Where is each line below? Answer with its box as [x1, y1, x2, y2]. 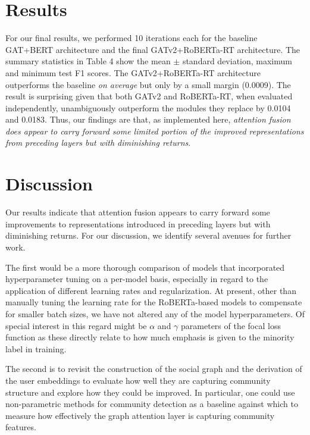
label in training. [5, 342, 67, 355]
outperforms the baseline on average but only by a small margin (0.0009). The [5, 78, 291, 90]
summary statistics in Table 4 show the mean [5, 55, 171, 67]
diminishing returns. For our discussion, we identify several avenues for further [5, 229, 292, 242]
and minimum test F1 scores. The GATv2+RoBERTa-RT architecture [5, 66, 261, 79]
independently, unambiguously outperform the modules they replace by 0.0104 [5, 101, 291, 114]
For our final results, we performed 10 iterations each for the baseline [5, 32, 258, 44]
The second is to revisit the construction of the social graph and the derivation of [5, 362, 302, 375]
